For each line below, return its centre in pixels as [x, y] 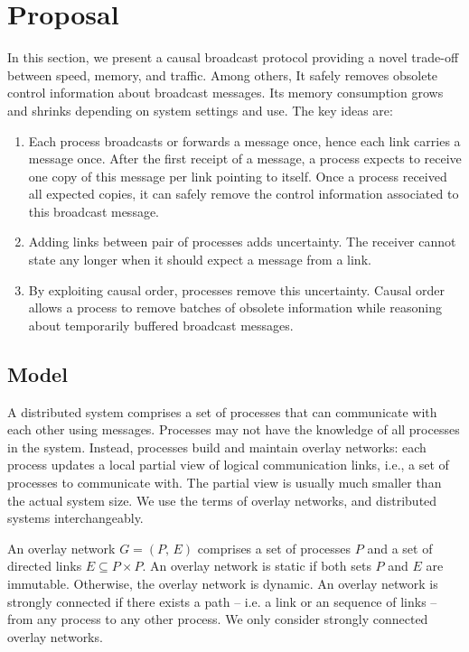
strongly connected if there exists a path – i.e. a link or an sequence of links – [222, 601]
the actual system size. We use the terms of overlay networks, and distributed [222, 500]
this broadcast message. [94, 211]
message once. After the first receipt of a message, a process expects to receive [245, 158]
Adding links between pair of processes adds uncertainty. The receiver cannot [242, 242]
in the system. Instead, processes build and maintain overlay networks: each [217, 447]
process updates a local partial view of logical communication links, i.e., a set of [228, 465]
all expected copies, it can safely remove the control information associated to [244, 194]
